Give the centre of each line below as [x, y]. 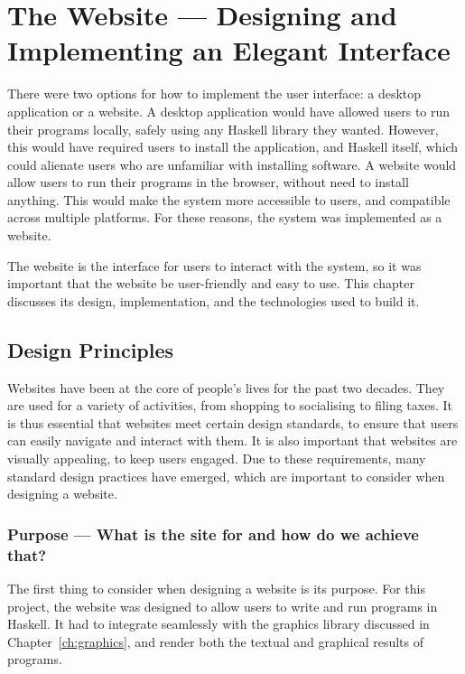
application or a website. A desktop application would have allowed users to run [229, 111]
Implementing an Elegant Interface [229, 50]
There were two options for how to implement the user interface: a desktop [214, 94]
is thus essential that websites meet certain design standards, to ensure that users [233, 422]
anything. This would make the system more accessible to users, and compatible [229, 199]
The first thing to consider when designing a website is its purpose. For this [216, 588]
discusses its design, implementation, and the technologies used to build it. [214, 300]
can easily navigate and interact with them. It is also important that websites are [232, 440]
